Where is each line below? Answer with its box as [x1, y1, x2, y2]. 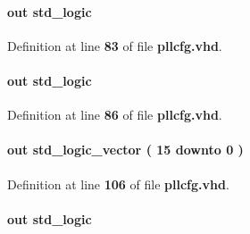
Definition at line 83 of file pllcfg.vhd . [7, 36, 222, 54]
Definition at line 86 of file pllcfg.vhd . [7, 105, 222, 124]
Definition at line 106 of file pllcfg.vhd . [7, 174, 229, 193]
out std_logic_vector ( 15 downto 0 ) [7, 140, 244, 159]
